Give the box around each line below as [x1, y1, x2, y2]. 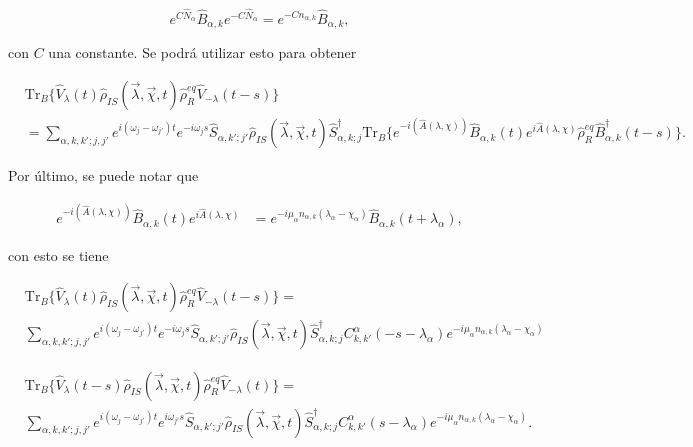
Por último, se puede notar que [8, 165, 199, 186]
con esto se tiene [8, 244, 109, 265]
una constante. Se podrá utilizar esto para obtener [48, 42, 357, 63]
